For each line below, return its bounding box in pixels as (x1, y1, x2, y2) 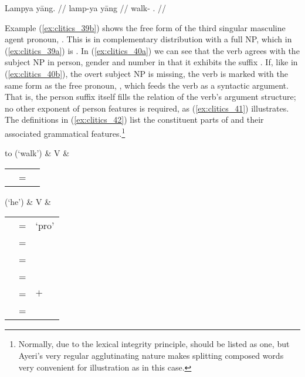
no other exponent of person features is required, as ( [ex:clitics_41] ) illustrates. (5, 102, 289, 114)
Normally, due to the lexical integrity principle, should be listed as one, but (18, 338, 290, 350)
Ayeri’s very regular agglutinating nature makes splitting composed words (18, 349, 284, 361)
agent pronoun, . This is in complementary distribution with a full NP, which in (5, 33, 292, 45)
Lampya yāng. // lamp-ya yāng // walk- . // (5, 2, 167, 14)
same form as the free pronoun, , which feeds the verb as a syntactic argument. (5, 79, 289, 91)
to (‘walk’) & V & (5, 147, 70, 159)
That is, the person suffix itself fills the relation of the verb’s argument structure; (5, 90, 296, 103)
